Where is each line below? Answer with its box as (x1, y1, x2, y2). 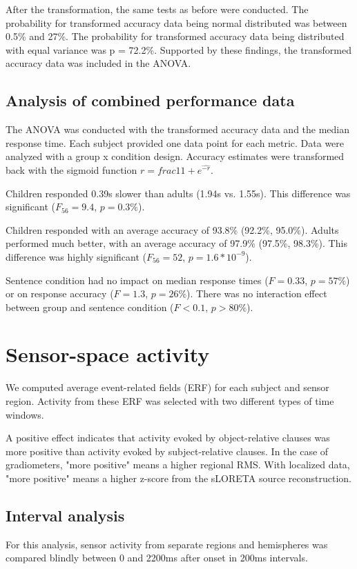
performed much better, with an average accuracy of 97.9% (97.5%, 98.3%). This (6, 236, 347, 250)
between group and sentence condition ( (6, 299, 174, 314)
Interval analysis (6, 504, 125, 526)
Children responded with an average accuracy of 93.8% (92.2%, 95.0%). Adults (6, 222, 339, 237)
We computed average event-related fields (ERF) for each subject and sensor (6, 380, 329, 395)
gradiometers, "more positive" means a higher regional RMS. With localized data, (6, 457, 350, 472)
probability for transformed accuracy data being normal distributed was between (6, 15, 347, 30)
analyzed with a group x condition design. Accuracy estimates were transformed (6, 149, 345, 163)
